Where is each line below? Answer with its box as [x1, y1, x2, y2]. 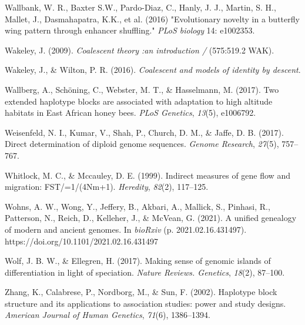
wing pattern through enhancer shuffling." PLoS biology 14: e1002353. [5, 24, 255, 36]
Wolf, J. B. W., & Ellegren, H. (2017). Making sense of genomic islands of [5, 254, 271, 267]
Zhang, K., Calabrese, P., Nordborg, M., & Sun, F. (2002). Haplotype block [5, 286, 277, 298]
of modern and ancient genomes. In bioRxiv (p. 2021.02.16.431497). [5, 223, 247, 235]
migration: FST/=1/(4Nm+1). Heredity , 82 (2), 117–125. [5, 180, 209, 193]
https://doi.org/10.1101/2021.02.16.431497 [5, 234, 159, 247]
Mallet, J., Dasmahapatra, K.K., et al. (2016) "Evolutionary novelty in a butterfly [5, 12, 300, 25]
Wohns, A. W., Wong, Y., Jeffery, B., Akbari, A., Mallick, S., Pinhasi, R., [5, 200, 270, 212]
